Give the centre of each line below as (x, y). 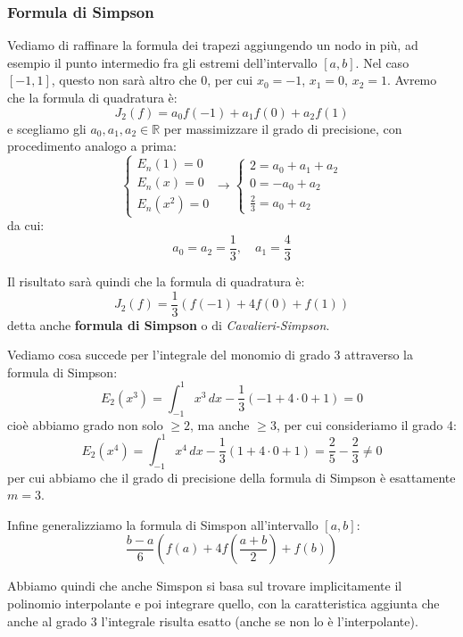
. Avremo (412, 80)
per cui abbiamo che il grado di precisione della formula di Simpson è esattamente (231, 477)
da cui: (26, 225)
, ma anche (220, 424)
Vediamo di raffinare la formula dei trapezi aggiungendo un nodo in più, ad (213, 45)
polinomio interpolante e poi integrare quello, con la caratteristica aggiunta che (223, 604)
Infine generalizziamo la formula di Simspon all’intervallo (163, 524)
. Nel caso (382, 62)
